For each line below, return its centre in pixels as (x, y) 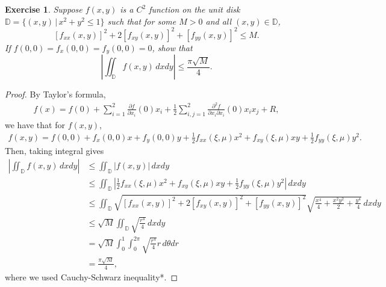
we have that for (35, 124)
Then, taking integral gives (54, 151)
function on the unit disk (195, 9)
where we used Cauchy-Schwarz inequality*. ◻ (92, 276)
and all (219, 21)
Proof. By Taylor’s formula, (55, 94)
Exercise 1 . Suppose (44, 9)
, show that (172, 47)
